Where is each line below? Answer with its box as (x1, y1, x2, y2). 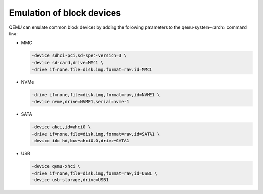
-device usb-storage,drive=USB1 (31, 177, 109, 182)
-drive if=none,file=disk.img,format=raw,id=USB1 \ (31, 170, 158, 176)
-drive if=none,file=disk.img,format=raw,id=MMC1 (31, 67, 152, 72)
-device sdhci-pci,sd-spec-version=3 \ (31, 53, 127, 58)
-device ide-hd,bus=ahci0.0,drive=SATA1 (31, 138, 129, 143)
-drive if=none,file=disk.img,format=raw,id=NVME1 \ (31, 92, 160, 98)
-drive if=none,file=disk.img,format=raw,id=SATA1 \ (31, 131, 160, 137)
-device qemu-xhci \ (31, 163, 80, 169)
